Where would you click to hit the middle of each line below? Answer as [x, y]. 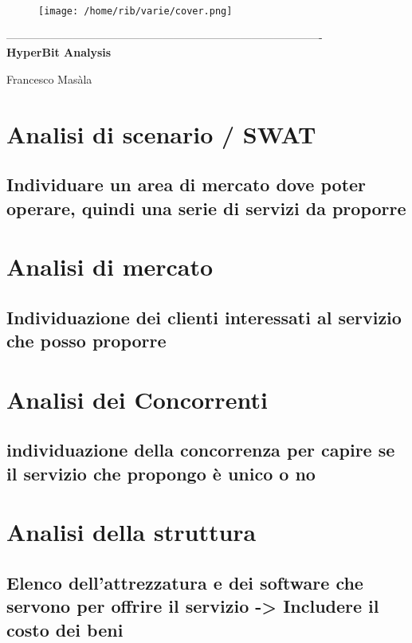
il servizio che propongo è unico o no [161, 473]
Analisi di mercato [110, 267]
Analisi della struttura [131, 532]
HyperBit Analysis [59, 52]
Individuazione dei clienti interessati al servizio [204, 317]
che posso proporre [86, 341]
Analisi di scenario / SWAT [161, 133]
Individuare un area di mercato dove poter [186, 184]
